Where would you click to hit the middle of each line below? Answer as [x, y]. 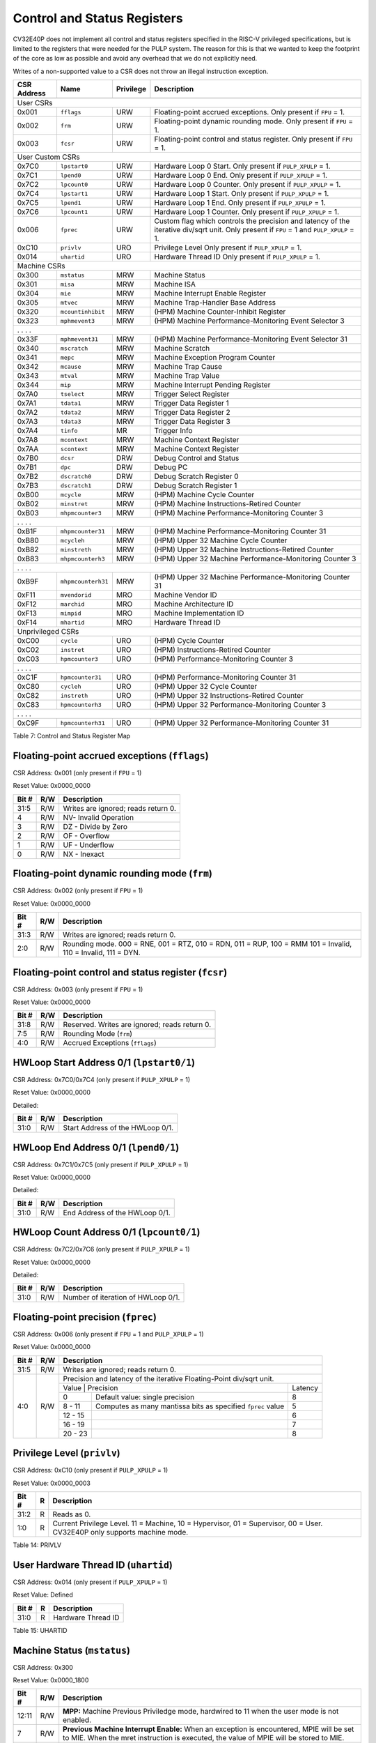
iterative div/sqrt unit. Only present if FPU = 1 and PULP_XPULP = [254, 230]
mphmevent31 [79, 339]
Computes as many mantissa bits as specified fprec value [190, 1406]
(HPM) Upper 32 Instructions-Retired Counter [229, 696]
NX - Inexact [84, 854]
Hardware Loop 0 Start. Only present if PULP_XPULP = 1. [242, 166]
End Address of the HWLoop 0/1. [117, 1212]
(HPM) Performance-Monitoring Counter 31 [225, 678]
